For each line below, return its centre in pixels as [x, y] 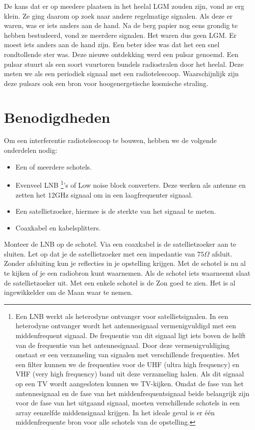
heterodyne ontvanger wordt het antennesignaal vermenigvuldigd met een [126, 326]
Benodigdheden [57, 117]
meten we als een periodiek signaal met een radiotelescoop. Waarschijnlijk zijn [121, 73]
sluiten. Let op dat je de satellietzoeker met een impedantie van [100, 253]
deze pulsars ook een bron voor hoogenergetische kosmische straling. [106, 83]
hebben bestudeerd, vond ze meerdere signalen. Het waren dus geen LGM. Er [120, 35]
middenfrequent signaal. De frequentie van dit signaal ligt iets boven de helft [130, 335]
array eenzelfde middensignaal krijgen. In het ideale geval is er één [115, 412]
